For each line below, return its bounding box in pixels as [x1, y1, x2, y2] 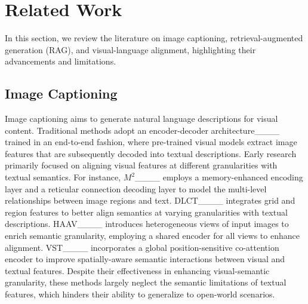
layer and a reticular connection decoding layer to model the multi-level [5, 182, 267, 195]
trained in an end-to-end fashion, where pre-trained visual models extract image [5, 136, 297, 148]
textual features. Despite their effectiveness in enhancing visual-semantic [5, 264, 270, 277]
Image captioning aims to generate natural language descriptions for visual [5, 112, 278, 125]
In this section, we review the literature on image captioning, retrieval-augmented [5, 32, 303, 44]
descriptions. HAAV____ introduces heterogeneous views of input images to [5, 217, 289, 230]
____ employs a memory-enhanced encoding [135, 171, 303, 183]
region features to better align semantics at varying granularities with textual [5, 205, 288, 218]
